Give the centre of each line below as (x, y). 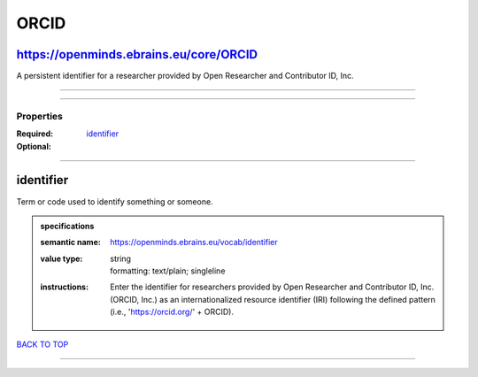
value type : (62, 258)
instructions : (64, 287)
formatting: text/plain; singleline (168, 271)
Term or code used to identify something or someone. (115, 201)
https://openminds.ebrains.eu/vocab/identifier (194, 242)
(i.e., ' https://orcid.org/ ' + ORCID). (172, 312)
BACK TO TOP (42, 344)
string (121, 258)
